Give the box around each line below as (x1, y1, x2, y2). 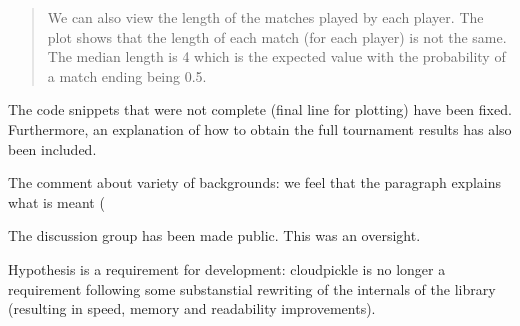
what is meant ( (8, 191, 105, 212)
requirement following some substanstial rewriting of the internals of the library (8, 278, 496, 299)
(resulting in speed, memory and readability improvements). (8, 298, 376, 319)
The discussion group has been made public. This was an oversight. (8, 225, 421, 246)
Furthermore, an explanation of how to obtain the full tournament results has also (8, 118, 512, 139)
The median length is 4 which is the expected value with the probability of (47, 46, 506, 67)
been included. (8, 138, 97, 159)
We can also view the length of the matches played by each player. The (47, 7, 484, 27)
